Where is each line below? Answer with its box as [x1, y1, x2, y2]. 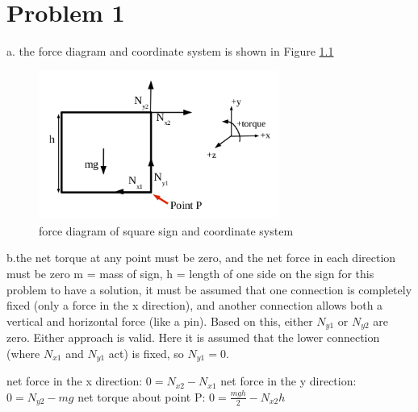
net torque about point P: [77, 388, 206, 405]
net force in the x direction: [6, 372, 143, 389]
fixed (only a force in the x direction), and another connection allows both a [6, 297, 383, 314]
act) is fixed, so [108, 344, 184, 361]
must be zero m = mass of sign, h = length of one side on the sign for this [6, 264, 374, 281]
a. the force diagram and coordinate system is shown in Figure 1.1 [6, 43, 334, 60]
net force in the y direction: [220, 372, 357, 389]
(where [6, 344, 40, 361]
